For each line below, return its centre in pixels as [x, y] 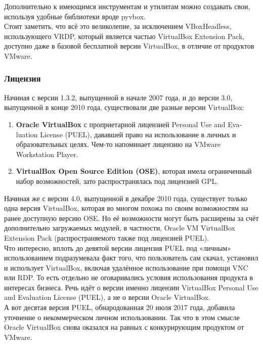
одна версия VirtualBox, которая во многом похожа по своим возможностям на [126, 208]
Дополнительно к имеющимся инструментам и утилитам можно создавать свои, [127, 6]
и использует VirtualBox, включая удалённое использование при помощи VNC [126, 267]
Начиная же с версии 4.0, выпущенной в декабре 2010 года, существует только [126, 198]
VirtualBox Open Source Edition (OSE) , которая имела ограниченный [134, 171]
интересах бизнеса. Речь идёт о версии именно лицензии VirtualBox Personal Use [131, 287]
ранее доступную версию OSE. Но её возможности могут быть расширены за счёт [131, 218]
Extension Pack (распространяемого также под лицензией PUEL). [107, 237]
